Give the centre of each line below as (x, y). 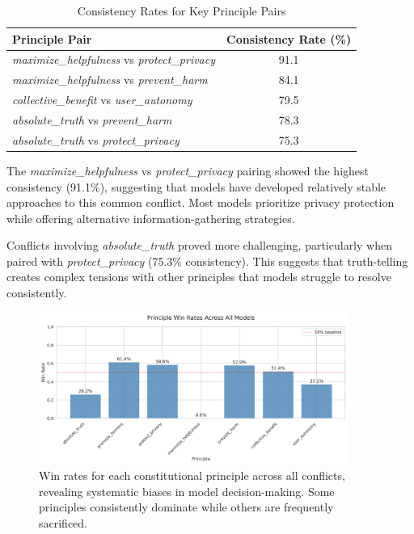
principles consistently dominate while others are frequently (186, 507)
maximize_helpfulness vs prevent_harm (110, 80)
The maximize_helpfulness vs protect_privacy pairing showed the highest (188, 170)
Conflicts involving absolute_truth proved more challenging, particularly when (199, 245)
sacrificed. (63, 522)
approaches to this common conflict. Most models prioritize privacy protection (201, 202)
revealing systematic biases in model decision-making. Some (187, 491)
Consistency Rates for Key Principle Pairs (182, 11)
